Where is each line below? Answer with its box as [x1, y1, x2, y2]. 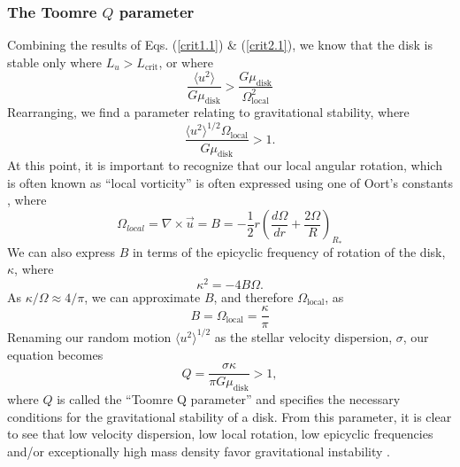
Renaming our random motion [7, 327, 172, 346]
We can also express [7, 242, 115, 261]
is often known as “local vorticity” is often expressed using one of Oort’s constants [7, 173, 453, 191]
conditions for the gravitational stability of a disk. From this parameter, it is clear [7, 407, 452, 425]
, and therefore [213, 287, 294, 306]
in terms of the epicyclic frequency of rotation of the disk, [132, 242, 446, 261]
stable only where [7, 52, 103, 71]
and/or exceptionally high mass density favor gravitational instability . [7, 441, 390, 460]
